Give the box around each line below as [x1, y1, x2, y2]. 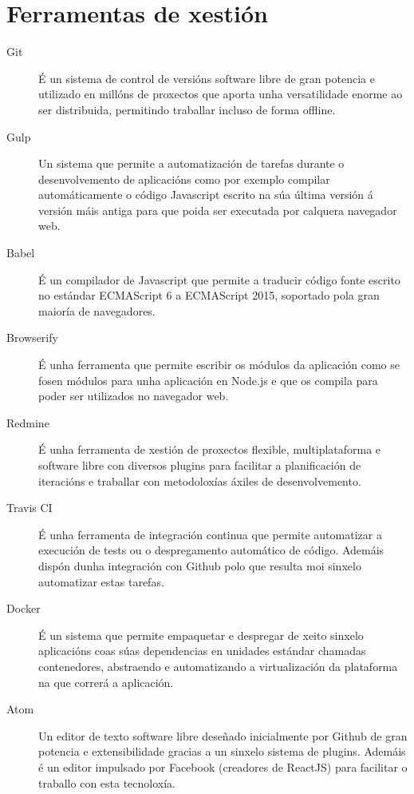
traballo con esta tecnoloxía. [38, 774, 176, 791]
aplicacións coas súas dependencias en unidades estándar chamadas [38, 642, 366, 659]
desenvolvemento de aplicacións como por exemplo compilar [38, 170, 330, 187]
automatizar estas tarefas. [38, 573, 164, 590]
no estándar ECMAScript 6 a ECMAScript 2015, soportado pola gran [38, 287, 380, 304]
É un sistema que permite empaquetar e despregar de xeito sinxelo [38, 626, 364, 643]
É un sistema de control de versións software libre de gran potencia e [38, 69, 375, 86]
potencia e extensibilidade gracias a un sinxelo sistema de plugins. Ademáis [38, 743, 406, 760]
